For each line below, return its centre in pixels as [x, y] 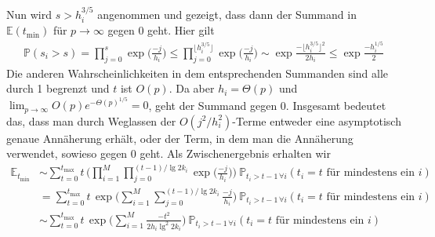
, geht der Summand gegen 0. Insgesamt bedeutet [267, 105]
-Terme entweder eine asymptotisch [317, 120]
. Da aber [192, 88]
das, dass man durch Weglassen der [91, 120]
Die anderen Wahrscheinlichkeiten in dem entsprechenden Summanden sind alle [198, 73]
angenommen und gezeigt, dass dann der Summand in [227, 14]
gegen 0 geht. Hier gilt [161, 30]
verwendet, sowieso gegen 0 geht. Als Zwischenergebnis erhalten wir [169, 153]
